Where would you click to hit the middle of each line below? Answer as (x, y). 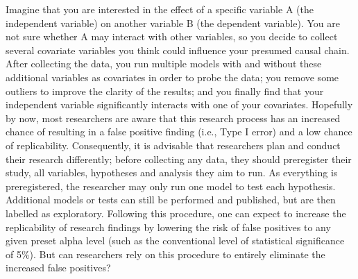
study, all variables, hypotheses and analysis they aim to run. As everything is (172, 172)
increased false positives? (58, 268)
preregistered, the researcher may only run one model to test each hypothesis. (171, 186)
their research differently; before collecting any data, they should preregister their (179, 159)
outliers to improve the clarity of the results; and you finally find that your (165, 91)
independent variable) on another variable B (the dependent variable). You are (173, 23)
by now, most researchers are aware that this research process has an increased (173, 118)
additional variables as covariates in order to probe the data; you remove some (172, 77)
